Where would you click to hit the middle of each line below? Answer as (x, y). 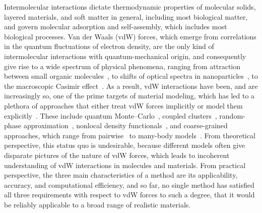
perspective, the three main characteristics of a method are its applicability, (121, 175)
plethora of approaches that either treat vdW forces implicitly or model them (123, 105)
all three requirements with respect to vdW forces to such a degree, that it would (129, 195)
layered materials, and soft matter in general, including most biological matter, (126, 16)
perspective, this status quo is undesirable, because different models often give (125, 145)
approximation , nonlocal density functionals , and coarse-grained (125, 125)
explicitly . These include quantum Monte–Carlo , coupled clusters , (111, 115)
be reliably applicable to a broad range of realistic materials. (97, 204)
